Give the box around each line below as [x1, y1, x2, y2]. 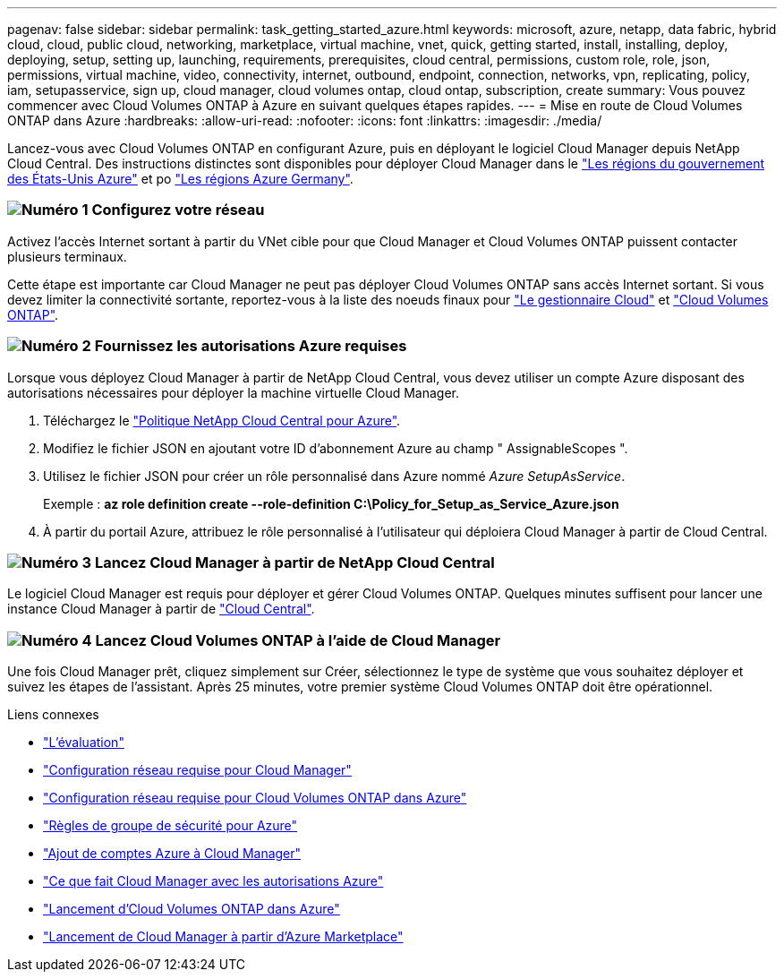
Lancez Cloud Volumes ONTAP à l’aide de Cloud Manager [95, 631, 501, 649]
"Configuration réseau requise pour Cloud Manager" [43, 762, 352, 777]
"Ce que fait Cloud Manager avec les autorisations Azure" [43, 873, 384, 889]
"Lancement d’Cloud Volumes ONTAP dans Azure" [43, 901, 340, 916]
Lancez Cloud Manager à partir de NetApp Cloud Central [94, 553, 495, 571]
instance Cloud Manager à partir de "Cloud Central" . [7, 601, 315, 617]
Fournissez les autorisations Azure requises [94, 337, 407, 356]
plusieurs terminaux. [7, 248, 127, 264]
